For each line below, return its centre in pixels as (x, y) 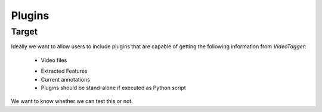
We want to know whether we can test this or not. (72, 101)
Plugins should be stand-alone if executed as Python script (113, 88)
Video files (54, 60)
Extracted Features (64, 71)
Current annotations (66, 79)
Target (24, 32)
